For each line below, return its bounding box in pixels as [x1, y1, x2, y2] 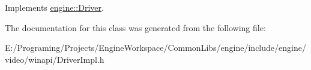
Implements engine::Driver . [5, 1, 104, 13]
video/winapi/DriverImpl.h [5, 53, 104, 65]
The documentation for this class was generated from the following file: [5, 21, 266, 34]
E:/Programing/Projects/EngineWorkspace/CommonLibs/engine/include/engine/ [5, 41, 306, 54]
